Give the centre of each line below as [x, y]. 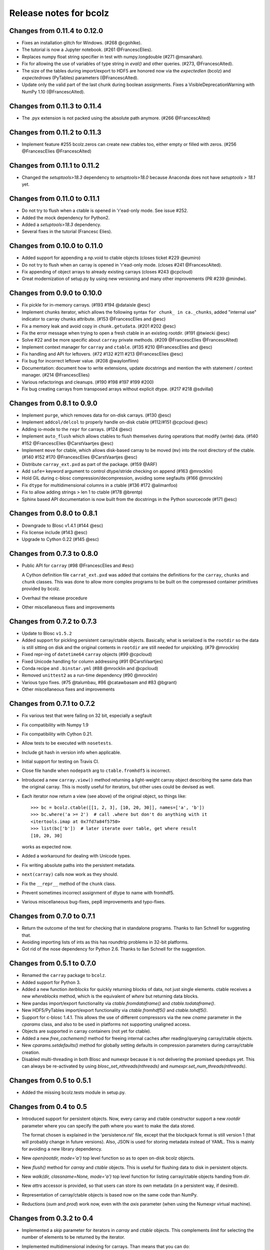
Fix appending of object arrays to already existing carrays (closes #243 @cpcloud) [107, 272]
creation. [31, 1052]
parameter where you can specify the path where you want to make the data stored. [108, 1125]
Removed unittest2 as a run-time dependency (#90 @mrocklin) [89, 675]
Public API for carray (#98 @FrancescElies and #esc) [78, 565]
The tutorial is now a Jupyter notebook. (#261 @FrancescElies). [87, 49]
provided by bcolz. [41, 589]
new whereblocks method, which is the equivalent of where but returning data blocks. [110, 996]
